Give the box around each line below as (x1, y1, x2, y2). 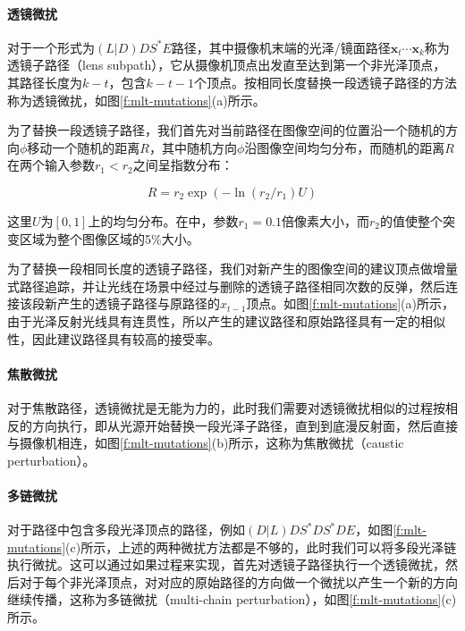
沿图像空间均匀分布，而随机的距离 (244, 138, 445, 156)
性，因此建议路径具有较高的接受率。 (7, 329, 220, 348)
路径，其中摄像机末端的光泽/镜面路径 (171, 38, 391, 56)
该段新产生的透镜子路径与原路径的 (19, 294, 220, 313)
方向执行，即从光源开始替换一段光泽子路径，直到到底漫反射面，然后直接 (31, 416, 458, 434)
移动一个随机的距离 (27, 138, 140, 156)
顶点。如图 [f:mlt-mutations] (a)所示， (246, 294, 454, 313)
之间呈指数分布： (132, 156, 233, 174)
